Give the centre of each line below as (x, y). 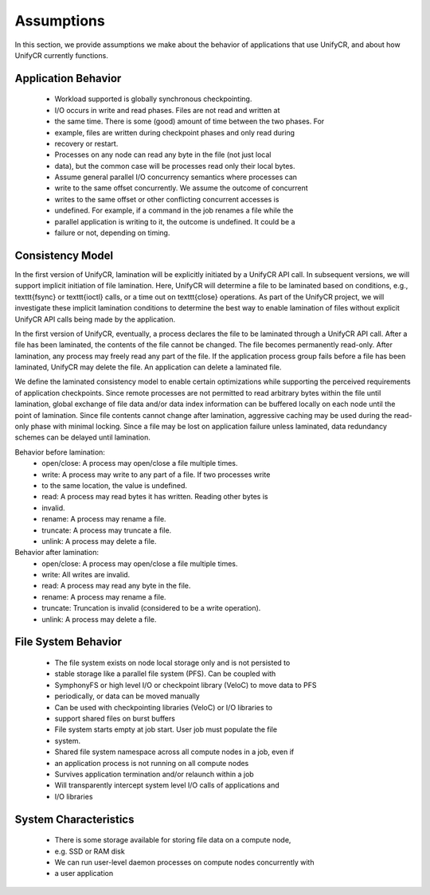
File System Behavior (68, 642)
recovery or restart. (86, 143)
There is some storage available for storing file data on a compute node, (173, 840)
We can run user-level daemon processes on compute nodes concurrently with (184, 862)
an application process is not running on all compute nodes (152, 763)
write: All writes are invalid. (86, 575)
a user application (84, 874)
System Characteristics (74, 819)
